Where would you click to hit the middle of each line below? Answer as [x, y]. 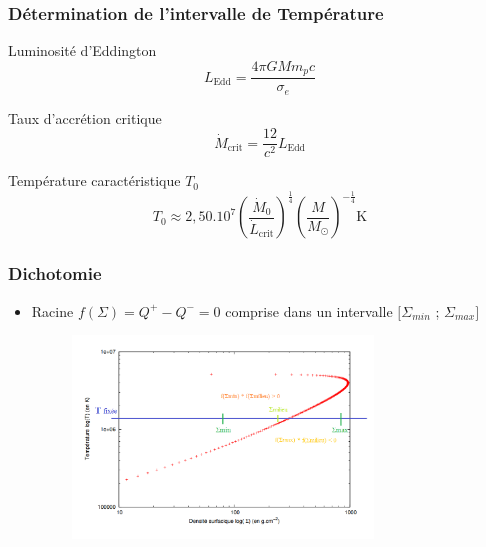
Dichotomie [55, 273]
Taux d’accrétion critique [85, 117]
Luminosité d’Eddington [82, 50]
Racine [52, 310]
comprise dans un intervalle [309, 310]
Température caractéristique [94, 180]
